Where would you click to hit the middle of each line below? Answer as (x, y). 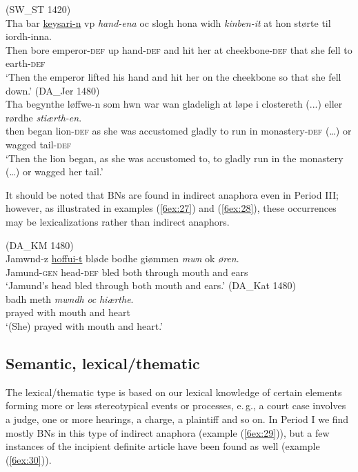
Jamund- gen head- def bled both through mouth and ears (127, 272)
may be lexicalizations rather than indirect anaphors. (118, 221)
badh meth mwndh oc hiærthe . (70, 298)
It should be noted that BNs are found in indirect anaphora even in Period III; (172, 194)
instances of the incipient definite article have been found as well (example (163, 446)
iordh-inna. (29, 36)
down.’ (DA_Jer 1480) (53, 90)
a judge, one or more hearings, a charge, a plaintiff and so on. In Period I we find (177, 419)
